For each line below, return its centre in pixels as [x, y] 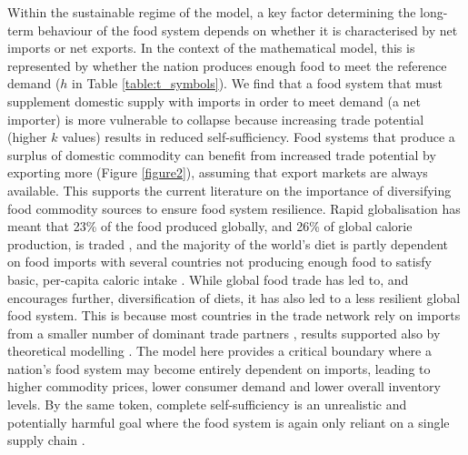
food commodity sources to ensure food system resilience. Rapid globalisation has [234, 208]
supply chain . [46, 440]
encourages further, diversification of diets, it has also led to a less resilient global [234, 297]
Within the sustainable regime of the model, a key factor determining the [212, 12]
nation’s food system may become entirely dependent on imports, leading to [219, 368]
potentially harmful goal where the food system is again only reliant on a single [229, 422]
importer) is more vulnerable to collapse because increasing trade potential [216, 119]
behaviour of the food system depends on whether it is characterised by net [248, 30]
